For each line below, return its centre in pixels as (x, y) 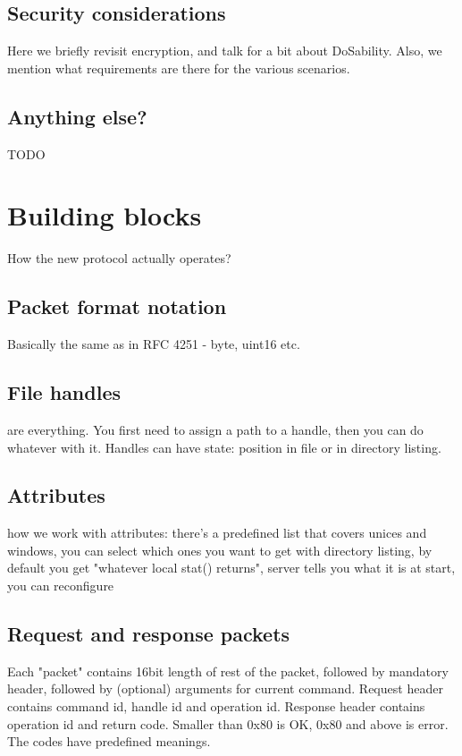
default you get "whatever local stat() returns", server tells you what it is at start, (231, 568)
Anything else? (77, 116)
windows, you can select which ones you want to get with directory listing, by (220, 550)
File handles (64, 392)
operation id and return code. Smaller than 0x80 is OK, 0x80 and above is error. (228, 723)
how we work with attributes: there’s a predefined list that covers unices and (217, 533)
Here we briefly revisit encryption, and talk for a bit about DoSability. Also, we (225, 51)
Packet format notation (117, 306)
